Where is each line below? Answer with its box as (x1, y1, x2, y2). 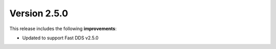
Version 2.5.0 (9, 8, 68, 19)
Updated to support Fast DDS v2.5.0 (22, 35, 99, 41)
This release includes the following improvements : (9, 26, 117, 32)
